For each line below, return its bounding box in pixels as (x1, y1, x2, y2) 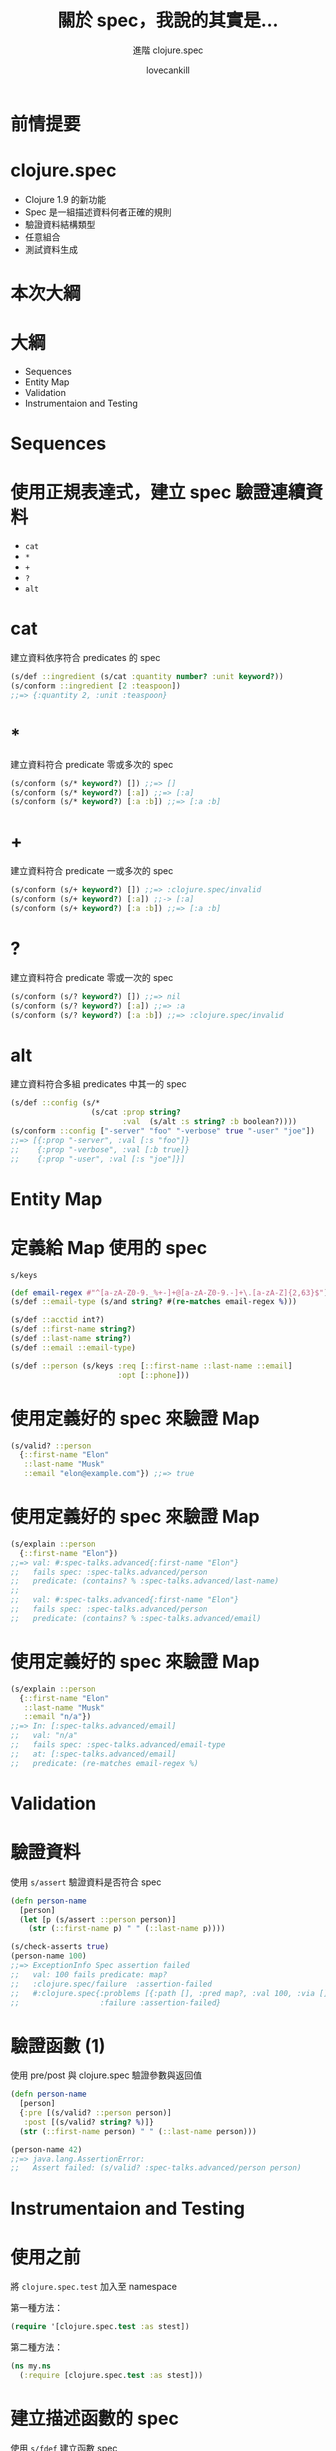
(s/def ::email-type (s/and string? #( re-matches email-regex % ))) (10, 1297, 298, 1307)
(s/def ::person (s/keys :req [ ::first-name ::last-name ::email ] (10, 1361, 293, 1371)
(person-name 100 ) (10, 1951, 87, 1961)
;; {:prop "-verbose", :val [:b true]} (10, 1144, 190, 1155)
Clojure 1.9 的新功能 (24, 193, 107, 205)
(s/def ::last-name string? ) (10, 1334, 132, 1344)
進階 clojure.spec (132, 44, 204, 56)
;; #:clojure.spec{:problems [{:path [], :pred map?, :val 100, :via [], (10, 1988, 333, 1998)
